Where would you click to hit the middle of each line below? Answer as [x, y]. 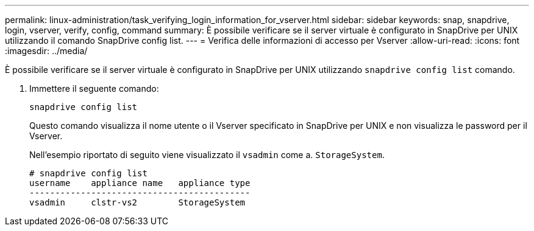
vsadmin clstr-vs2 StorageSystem [137, 202]
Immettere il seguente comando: [94, 88]
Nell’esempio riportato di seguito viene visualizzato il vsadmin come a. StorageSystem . [207, 155]
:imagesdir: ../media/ [46, 51]
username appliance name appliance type [140, 183]
